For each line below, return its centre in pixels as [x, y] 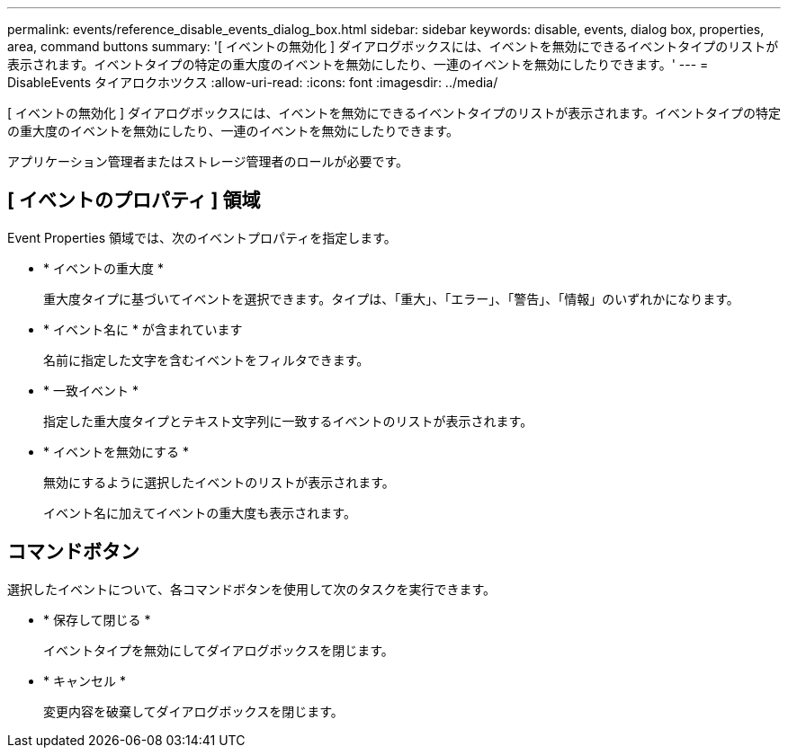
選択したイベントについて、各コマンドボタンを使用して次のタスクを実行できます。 [252, 589]
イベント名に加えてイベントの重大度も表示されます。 [200, 512]
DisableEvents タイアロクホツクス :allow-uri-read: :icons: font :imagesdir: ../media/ [253, 82]
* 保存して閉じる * [97, 619]
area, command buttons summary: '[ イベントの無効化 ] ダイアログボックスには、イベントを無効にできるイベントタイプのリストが [393, 46]
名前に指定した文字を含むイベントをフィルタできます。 [206, 360]
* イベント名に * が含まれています [143, 329]
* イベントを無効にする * [116, 451]
